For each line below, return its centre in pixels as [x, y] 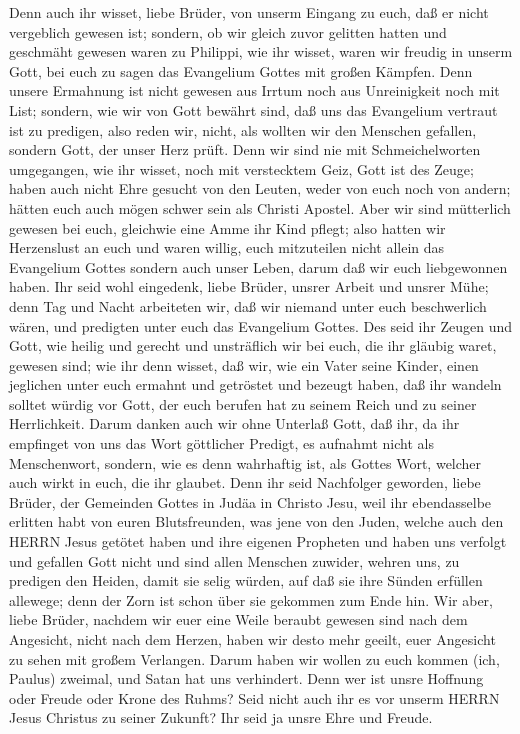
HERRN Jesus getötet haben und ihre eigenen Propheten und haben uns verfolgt [258, 541]
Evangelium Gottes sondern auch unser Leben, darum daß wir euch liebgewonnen [258, 266]
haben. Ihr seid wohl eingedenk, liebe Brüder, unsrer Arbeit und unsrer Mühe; [249, 286]
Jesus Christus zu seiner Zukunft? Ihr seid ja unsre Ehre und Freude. [221, 717]
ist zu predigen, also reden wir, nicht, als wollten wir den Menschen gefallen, [243, 129]
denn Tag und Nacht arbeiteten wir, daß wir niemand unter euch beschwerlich [248, 305]
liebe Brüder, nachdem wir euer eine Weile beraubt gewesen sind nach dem [238, 619]
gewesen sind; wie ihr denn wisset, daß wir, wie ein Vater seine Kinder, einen [244, 364]
